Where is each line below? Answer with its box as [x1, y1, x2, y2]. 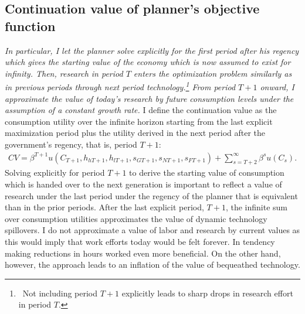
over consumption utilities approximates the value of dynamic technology [5, 212, 267, 224]
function [5, 16, 56, 35]
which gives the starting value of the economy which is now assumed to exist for [5, 56, 291, 68]
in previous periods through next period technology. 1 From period [5, 79, 236, 93]
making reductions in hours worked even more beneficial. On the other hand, [5, 247, 281, 259]
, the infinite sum [225, 201, 287, 213]
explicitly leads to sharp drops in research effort [121, 286, 293, 299]
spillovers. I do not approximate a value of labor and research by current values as [5, 224, 300, 236]
